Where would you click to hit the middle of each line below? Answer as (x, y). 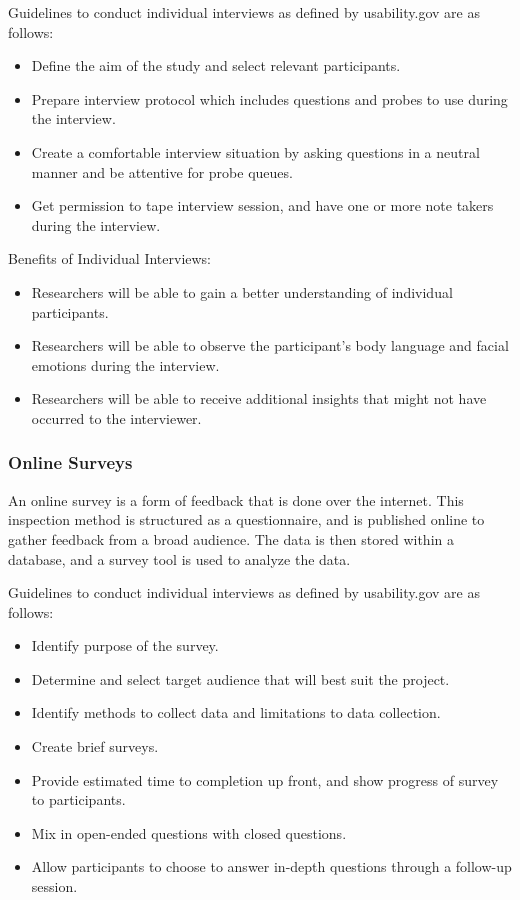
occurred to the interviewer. (116, 417)
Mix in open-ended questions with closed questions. (189, 832)
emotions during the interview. (125, 364)
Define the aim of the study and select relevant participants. (216, 65)
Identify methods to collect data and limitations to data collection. (236, 712)
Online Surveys (70, 462)
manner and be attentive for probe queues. (162, 171)
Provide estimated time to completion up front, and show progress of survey (265, 779)
